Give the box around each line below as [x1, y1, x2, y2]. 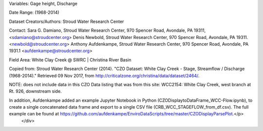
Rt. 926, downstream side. [9, 88, 62, 94]
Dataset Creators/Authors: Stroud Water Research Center [9, 19, 124, 24]
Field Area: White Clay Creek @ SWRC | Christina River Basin [9, 56, 131, 63]
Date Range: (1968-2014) [9, 10, 59, 16]
